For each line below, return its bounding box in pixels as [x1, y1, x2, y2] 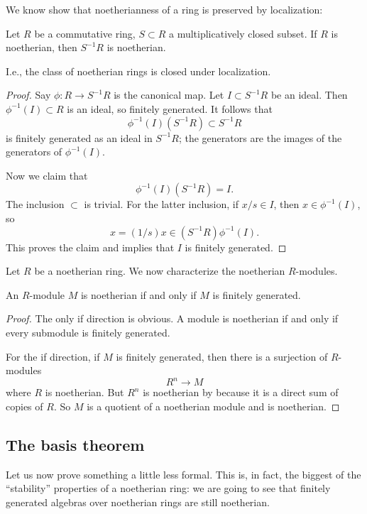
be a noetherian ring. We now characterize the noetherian [34, 263, 285, 278]
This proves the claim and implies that [6, 239, 175, 254]
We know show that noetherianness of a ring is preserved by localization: [6, 2, 323, 16]
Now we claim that [6, 168, 88, 182]
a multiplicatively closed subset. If [168, 26, 317, 40]
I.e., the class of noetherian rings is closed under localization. [6, 63, 271, 78]
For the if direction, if [6, 349, 100, 363]
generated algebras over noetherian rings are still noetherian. [6, 494, 270, 509]
